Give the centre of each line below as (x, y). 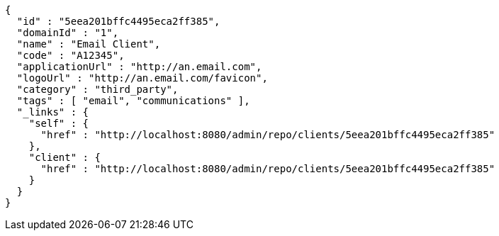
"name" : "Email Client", (89, 44)
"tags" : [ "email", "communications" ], (133, 101)
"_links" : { (53, 112)
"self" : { (59, 123)
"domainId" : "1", (68, 33)
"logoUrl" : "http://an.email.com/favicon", (142, 78)
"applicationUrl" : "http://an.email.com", (139, 67)
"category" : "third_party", (97, 89)
